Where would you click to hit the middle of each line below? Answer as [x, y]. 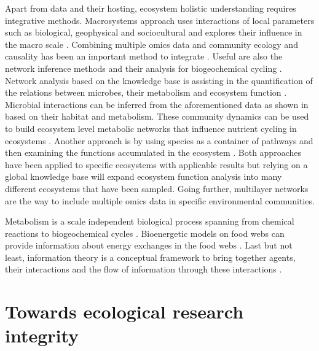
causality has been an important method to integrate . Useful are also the [144, 56]
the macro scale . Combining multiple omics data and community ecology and [152, 44]
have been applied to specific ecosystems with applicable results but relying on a [156, 164]
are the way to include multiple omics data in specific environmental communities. [160, 200]
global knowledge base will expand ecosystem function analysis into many [144, 176]
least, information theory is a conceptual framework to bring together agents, [150, 257]
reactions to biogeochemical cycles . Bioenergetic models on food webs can [145, 233]
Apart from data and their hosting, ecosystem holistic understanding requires [151, 8]
